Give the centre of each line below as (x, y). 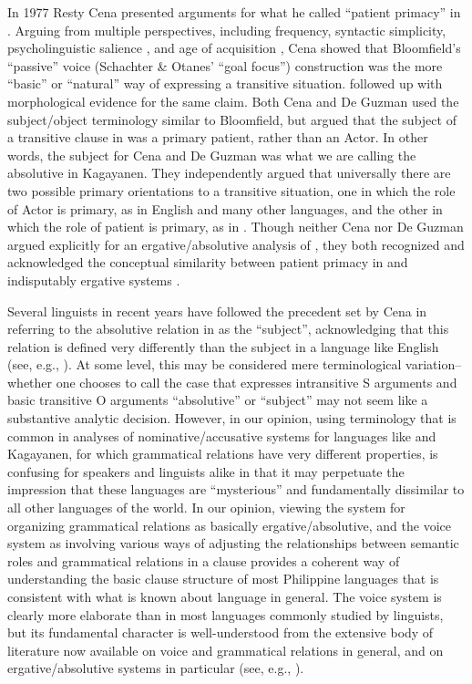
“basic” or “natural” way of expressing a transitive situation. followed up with (225, 83)
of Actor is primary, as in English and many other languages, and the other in (225, 208)
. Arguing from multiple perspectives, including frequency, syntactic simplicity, (227, 30)
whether (30, 382)
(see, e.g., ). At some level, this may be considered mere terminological (205, 364)
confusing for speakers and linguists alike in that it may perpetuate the (206, 471)
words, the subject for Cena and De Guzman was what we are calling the (212, 155)
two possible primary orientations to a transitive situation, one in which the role (231, 190)
